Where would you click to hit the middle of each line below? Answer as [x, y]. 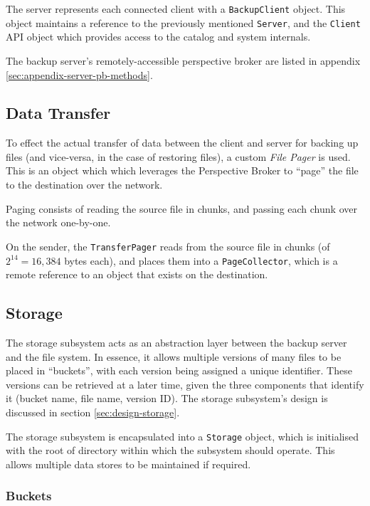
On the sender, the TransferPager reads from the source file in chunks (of [168, 246]
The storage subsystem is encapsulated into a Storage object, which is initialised [183, 436]
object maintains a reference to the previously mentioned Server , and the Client [183, 22]
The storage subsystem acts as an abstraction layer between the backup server [176, 342]
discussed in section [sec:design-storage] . [93, 412]
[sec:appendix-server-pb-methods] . [79, 74]
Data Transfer [58, 113]
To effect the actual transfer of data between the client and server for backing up [182, 143]
